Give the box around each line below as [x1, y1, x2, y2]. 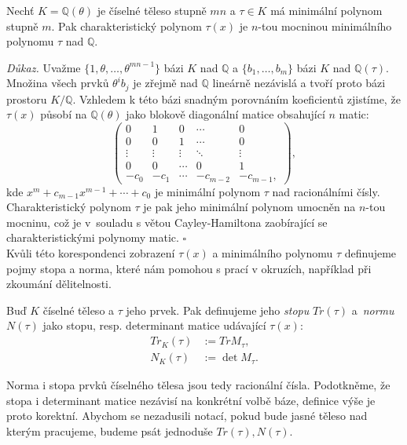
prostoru [6, 90, 47, 107]
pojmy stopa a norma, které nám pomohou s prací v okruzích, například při [6, 260, 372, 276]
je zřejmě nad [133, 75, 198, 91]
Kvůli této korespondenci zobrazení [6, 245, 175, 261]
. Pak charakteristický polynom [51, 17, 202, 34]
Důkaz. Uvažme [6, 59, 81, 75]
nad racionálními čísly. [272, 183, 380, 199]
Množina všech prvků [6, 75, 109, 91]
